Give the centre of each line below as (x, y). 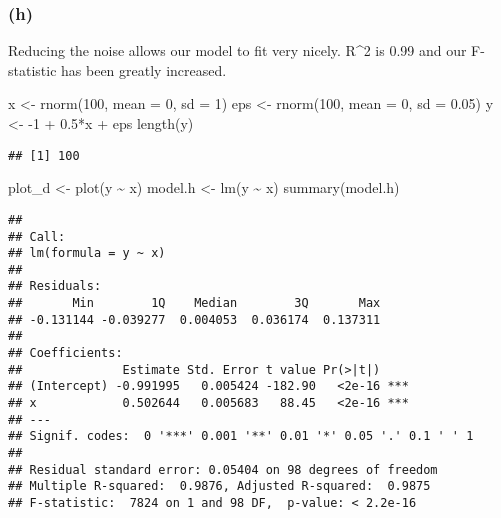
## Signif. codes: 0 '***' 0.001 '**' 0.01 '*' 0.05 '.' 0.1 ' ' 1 (241, 436)
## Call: (37, 236)
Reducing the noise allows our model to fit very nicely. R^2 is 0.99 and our (237, 50)
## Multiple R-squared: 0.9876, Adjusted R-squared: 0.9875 (219, 486)
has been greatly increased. (144, 69)
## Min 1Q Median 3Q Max (194, 303)
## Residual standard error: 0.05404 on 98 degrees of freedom (223, 469)
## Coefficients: (65, 353)
